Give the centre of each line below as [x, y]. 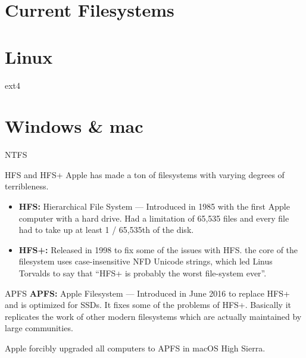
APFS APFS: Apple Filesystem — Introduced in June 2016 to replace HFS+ [147, 293]
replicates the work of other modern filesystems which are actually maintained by [153, 316]
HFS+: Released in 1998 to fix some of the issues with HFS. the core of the [158, 249]
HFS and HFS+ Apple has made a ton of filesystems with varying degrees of [145, 174]
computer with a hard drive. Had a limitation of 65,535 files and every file [154, 218]
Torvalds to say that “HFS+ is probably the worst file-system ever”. [143, 273]
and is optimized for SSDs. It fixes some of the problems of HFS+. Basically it [148, 305]
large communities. [39, 328]
